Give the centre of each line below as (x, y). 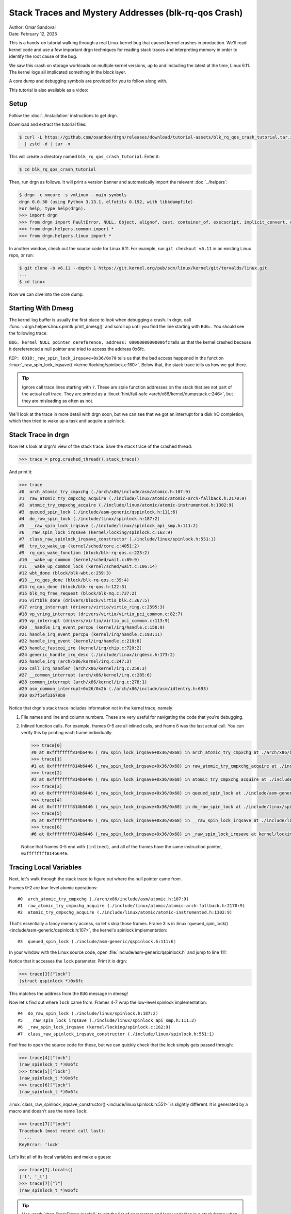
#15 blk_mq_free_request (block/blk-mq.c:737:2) (78, 593)
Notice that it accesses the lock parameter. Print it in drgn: (68, 961)
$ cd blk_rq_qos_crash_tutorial (58, 169)
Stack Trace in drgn (39, 435)
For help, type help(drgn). (52, 209)
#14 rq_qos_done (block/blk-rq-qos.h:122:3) (73, 587)
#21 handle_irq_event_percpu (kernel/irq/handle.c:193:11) (91, 634)
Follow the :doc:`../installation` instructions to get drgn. (64, 115)
